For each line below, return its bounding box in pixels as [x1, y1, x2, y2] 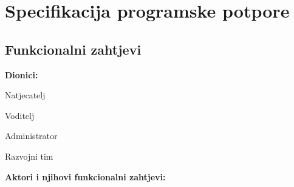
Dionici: [5, 68, 38, 81]
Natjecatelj [5, 89, 46, 101]
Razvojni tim [5, 149, 53, 162]
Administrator [5, 129, 58, 142]
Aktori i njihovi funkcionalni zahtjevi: [5, 170, 166, 183]
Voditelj [5, 109, 35, 121]
